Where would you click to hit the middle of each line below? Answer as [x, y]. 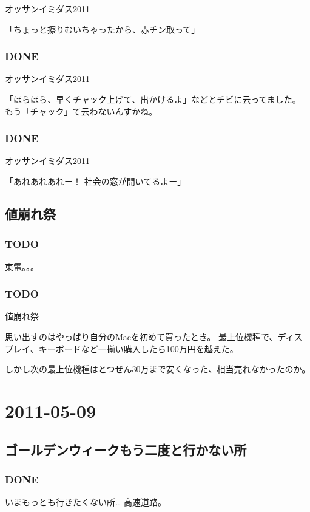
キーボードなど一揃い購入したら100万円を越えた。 [138, 348]
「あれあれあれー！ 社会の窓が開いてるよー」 [96, 181]
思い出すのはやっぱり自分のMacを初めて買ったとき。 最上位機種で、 [141, 336]
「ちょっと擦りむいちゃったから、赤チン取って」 [103, 29]
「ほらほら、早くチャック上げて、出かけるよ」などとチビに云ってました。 [153, 99]
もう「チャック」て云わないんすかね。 [81, 111]
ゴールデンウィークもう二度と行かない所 [126, 449]
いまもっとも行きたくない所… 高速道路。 [86, 502]
